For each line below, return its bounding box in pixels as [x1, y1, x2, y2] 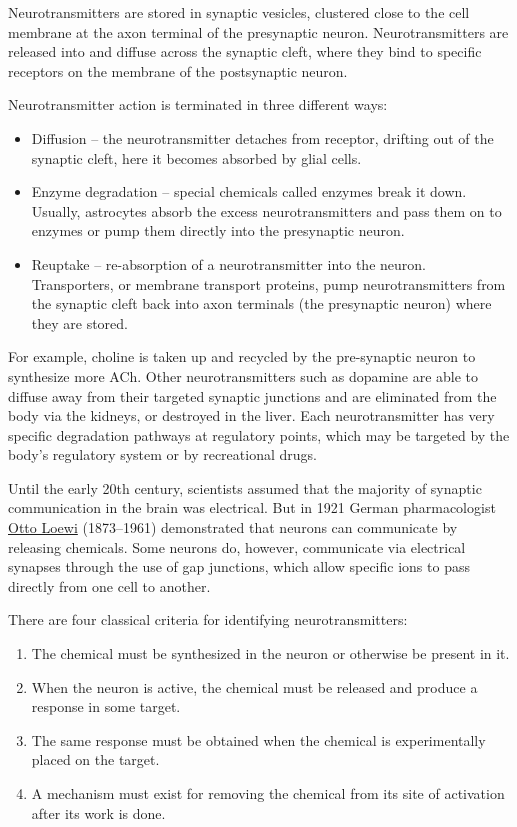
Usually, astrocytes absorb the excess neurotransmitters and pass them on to [31, 200, 502, 221]
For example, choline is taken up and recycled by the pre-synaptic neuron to [8, 346, 476, 367]
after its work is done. [31, 802, 166, 823]
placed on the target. [31, 749, 160, 770]
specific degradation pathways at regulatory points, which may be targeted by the [8, 424, 510, 445]
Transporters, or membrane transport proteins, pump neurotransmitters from [31, 273, 506, 294]
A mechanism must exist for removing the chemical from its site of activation [31, 783, 505, 803]
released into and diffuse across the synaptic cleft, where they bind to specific [8, 41, 482, 62]
